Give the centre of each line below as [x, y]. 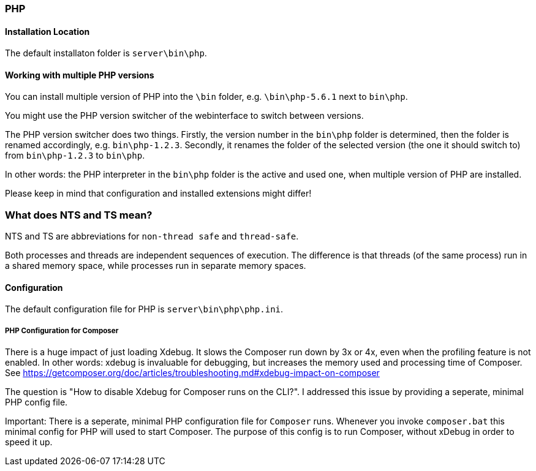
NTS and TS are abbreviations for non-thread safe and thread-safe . [152, 236]
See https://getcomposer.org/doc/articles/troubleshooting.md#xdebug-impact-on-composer [192, 373]
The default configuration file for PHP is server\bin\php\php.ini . [144, 309]
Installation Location [47, 31]
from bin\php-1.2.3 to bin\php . [75, 156]
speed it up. [29, 442]
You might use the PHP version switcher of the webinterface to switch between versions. [184, 116]
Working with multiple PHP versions [80, 75]
